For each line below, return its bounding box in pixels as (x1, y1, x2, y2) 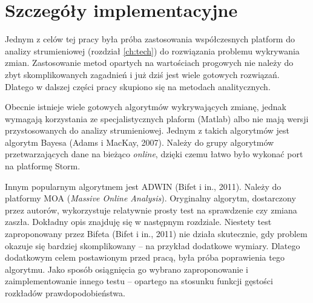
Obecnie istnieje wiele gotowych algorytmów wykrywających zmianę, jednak (5, 100, 286, 113)
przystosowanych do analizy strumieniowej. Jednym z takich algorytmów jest (5, 124, 289, 137)
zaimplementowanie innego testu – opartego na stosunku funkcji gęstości (5, 275, 273, 287)
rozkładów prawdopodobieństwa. (5, 287, 125, 299)
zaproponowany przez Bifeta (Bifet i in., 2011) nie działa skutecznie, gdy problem (5, 227, 308, 240)
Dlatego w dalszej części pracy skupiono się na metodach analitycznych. (5, 80, 271, 93)
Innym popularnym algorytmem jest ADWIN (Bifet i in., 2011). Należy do (5, 180, 282, 192)
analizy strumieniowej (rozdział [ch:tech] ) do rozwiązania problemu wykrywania (5, 44, 300, 57)
